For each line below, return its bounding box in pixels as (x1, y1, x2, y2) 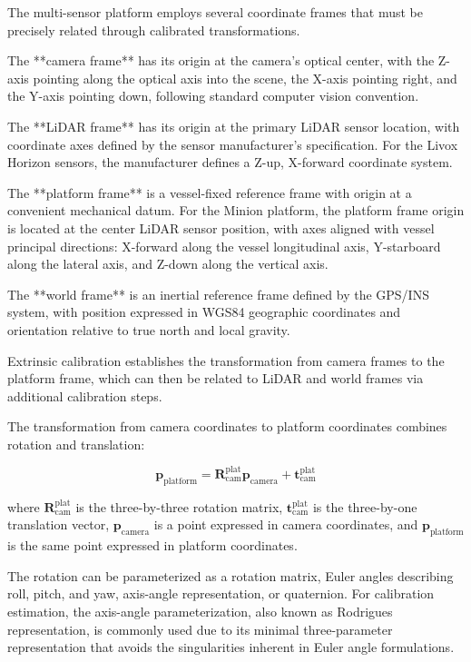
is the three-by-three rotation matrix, (75, 497, 283, 516)
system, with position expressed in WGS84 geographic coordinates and (7, 302, 401, 321)
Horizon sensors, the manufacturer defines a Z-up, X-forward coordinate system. (7, 153, 453, 172)
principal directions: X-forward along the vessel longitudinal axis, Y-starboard (7, 236, 441, 255)
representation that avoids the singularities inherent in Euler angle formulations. (7, 637, 455, 657)
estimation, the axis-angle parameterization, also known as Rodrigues (7, 601, 393, 620)
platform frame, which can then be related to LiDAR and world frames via (7, 369, 424, 388)
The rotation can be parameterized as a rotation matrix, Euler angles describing (7, 566, 454, 585)
